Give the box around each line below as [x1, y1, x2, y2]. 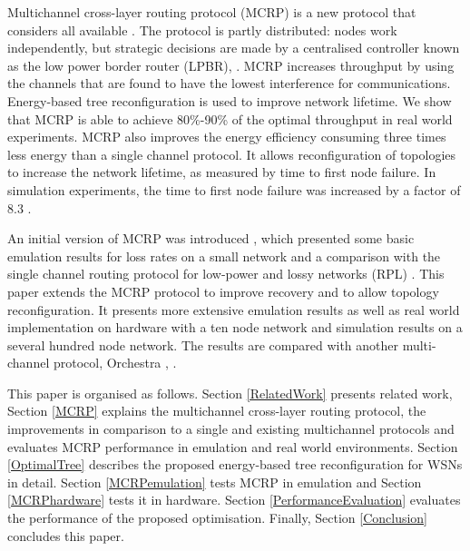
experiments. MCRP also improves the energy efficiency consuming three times [7, 127, 446, 146]
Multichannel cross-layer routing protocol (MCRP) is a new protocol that [7, 3, 416, 21]
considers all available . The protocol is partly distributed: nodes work [7, 20, 397, 39]
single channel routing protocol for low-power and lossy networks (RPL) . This [7, 264, 445, 283]
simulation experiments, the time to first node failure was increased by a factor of [7, 180, 461, 199]
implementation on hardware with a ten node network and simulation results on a [7, 318, 463, 337]
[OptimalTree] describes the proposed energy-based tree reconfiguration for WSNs [7, 455, 463, 474]
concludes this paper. [7, 526, 124, 545]
